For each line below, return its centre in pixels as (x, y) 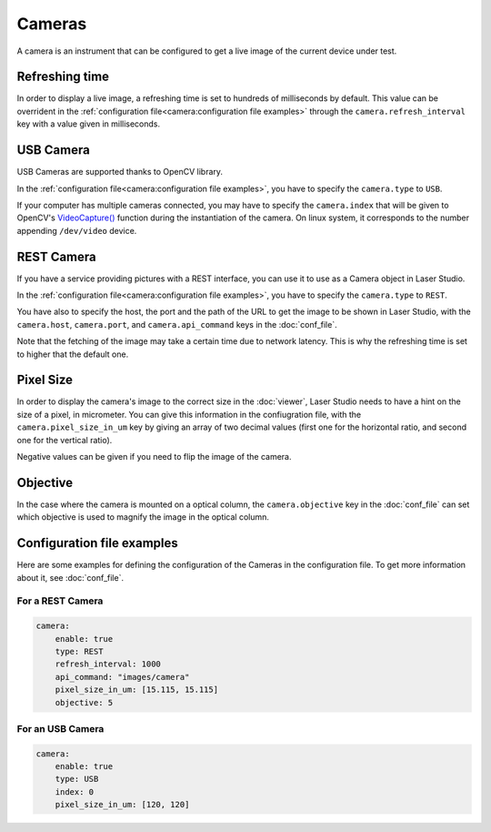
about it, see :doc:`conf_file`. (70, 577)
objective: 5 (84, 702)
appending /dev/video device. (77, 230)
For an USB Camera (60, 728)
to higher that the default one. (73, 354)
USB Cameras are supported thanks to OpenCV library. (120, 172)
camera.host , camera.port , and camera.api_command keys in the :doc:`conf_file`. (177, 324)
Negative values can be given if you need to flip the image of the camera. (154, 457)
